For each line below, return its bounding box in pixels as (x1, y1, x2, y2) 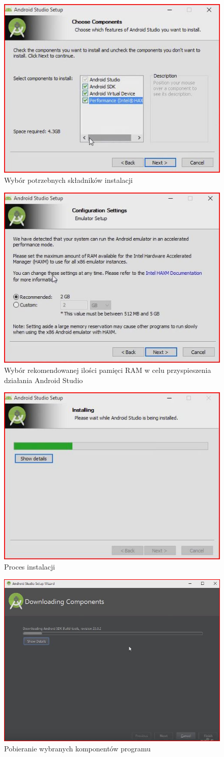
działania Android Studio (4, 374, 83, 385)
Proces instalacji (4, 561, 55, 572)
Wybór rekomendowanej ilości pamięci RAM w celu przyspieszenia (4, 365, 211, 375)
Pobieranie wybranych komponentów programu (4, 743, 151, 753)
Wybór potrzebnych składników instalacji (4, 174, 133, 185)
